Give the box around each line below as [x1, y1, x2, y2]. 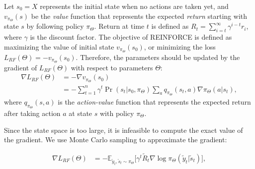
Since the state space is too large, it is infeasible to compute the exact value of [4, 124, 243, 135]
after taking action [4, 108, 61, 118]
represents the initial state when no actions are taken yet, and [40, 1, 229, 11]
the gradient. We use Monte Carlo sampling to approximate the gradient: [4, 134, 227, 145]
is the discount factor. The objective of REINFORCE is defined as [30, 32, 232, 42]
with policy [99, 108, 134, 118]
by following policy [26, 21, 84, 31]
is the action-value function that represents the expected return [58, 96, 251, 107]
